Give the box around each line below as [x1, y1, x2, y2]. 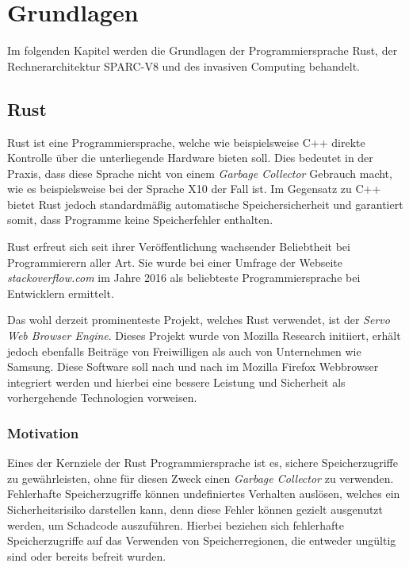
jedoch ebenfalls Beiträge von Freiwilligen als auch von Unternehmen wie [7, 342, 361, 359]
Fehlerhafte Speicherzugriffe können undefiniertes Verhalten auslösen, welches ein [7, 485, 400, 502]
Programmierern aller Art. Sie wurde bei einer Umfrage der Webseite [7, 253, 342, 270]
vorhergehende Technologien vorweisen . [7, 389, 197, 406]
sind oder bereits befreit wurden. [7, 547, 166, 564]
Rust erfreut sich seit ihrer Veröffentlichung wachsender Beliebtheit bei [7, 238, 350, 255]
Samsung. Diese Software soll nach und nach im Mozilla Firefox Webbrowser [7, 358, 379, 375]
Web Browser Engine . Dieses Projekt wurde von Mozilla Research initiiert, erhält [7, 327, 401, 344]
